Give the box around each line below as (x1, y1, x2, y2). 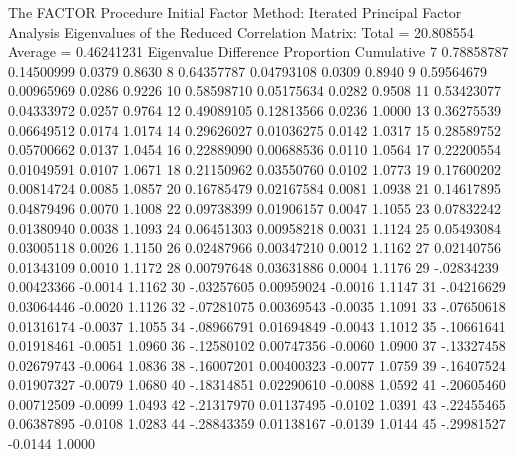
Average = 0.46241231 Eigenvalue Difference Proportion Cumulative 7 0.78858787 (8, 41, 509, 62)
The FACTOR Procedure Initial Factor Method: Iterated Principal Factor (8, 2, 462, 22)
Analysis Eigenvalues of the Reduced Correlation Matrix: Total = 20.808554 (8, 21, 474, 42)
